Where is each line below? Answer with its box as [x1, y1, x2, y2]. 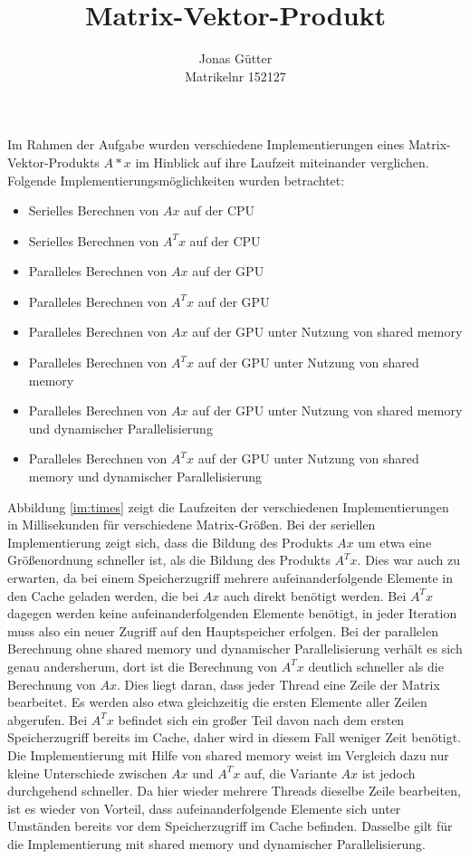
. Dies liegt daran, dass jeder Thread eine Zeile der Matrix [117, 674, 440, 693]
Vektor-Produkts [7, 152, 100, 171]
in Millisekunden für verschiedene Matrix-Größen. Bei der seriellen [7, 515, 376, 534]
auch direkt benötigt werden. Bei [224, 586, 407, 605]
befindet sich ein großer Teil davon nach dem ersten [118, 710, 405, 729]
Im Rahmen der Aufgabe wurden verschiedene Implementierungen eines [7, 135, 405, 154]
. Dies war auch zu [357, 550, 461, 569]
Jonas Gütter [198, 49, 273, 68]
